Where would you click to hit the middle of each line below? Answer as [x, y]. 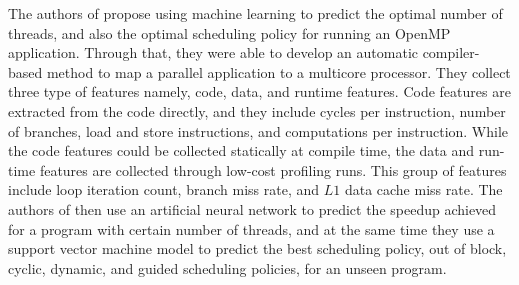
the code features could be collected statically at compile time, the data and [241, 150]
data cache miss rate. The [423, 189]
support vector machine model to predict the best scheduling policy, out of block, [257, 248]
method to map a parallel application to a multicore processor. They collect [278, 71]
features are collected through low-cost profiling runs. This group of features [273, 169]
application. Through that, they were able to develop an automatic [213, 52]
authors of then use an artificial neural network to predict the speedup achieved [252, 208]
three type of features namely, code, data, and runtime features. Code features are [259, 91]
